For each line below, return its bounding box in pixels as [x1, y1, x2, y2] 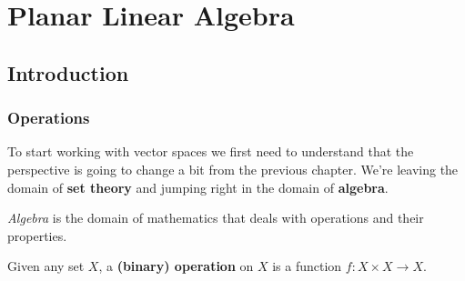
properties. [7, 226, 67, 245]
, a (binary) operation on [98, 256, 254, 276]
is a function [272, 256, 342, 276]
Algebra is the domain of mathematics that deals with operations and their [7, 208, 424, 227]
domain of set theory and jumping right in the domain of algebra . [7, 177, 389, 196]
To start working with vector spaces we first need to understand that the [7, 142, 414, 161]
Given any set [7, 256, 85, 276]
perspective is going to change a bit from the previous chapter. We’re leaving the [7, 159, 459, 178]
